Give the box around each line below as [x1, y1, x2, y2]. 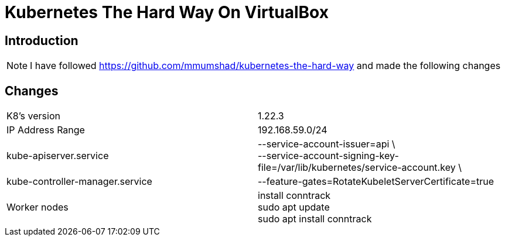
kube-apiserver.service [6, 150, 109, 162]
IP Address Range [6, 124, 85, 136]
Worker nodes [6, 201, 69, 214]
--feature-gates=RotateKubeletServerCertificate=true [258, 175, 494, 188]
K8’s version [6, 110, 60, 122]
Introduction [5, 33, 79, 48]
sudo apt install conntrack [258, 213, 372, 225]
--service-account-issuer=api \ [258, 138, 395, 150]
